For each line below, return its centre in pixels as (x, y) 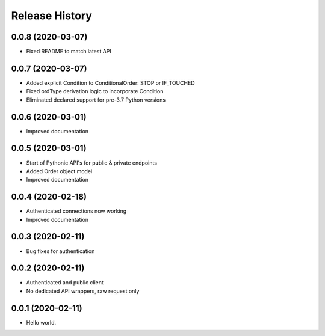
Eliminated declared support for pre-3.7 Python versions (96, 100)
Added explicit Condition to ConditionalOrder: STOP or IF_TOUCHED (110, 83)
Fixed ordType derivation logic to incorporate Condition (95, 91)
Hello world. (41, 322)
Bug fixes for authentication (60, 251)
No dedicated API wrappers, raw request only (83, 291)
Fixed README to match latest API (69, 52)
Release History (52, 16)
